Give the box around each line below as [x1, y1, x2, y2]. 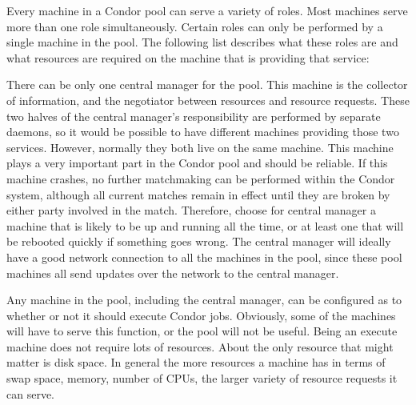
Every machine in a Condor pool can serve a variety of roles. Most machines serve [6, 2, 408, 18]
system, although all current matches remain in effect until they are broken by [6, 186, 390, 202]
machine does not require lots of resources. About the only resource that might [6, 338, 394, 355]
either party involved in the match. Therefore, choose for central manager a [6, 202, 376, 219]
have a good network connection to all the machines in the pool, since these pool [6, 248, 402, 265]
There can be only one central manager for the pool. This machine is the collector [6, 76, 408, 93]
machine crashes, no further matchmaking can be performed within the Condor [6, 170, 395, 186]
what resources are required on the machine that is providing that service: [6, 49, 370, 66]
